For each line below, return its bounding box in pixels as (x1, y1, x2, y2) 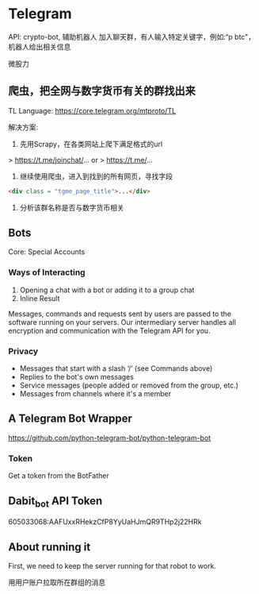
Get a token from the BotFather (8, 471, 109, 480)
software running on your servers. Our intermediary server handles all (8, 317, 236, 326)
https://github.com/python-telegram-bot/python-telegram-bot (8, 433, 211, 442)
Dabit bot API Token (8, 494, 103, 509)
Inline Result (19, 293, 60, 303)
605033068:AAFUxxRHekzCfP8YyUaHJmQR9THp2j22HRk (8, 517, 202, 526)
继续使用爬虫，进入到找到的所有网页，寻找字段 (19, 172, 173, 181)
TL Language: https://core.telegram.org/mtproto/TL (8, 106, 177, 115)
